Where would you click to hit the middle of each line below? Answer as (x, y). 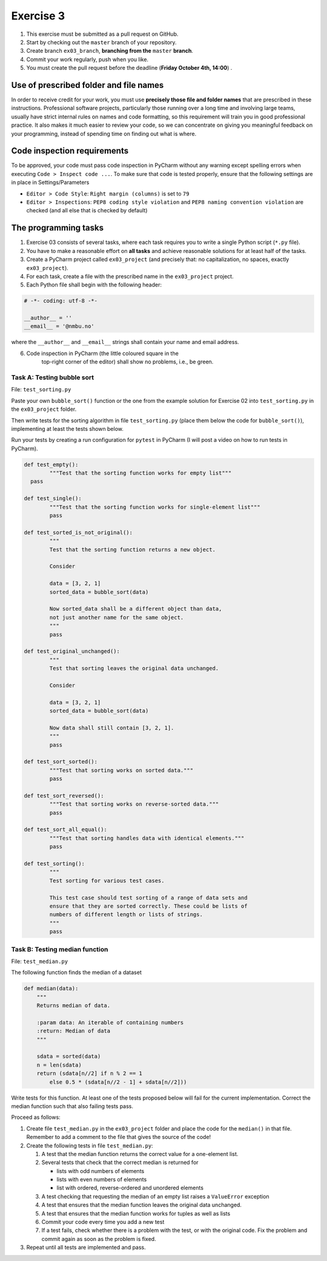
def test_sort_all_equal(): (65, 830)
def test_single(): (53, 499)
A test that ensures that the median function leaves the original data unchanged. (142, 1205)
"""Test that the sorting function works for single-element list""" (155, 507)
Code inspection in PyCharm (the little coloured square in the (102, 353)
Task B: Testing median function (60, 949)
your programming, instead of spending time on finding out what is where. (104, 134)
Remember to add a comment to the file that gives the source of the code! (119, 1137)
